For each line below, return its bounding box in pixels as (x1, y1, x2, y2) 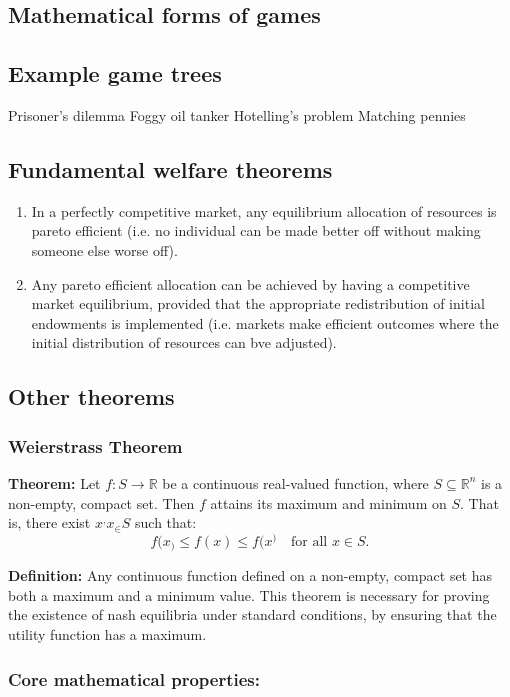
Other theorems (8, 381, 175, 412)
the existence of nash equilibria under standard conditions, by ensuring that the (8, 604, 497, 625)
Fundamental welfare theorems (8, 153, 333, 184)
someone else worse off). (31, 239, 178, 260)
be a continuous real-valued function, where (162, 472, 429, 493)
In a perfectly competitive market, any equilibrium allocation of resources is (31, 200, 497, 221)
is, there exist (8, 512, 91, 533)
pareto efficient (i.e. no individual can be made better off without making (31, 220, 481, 241)
